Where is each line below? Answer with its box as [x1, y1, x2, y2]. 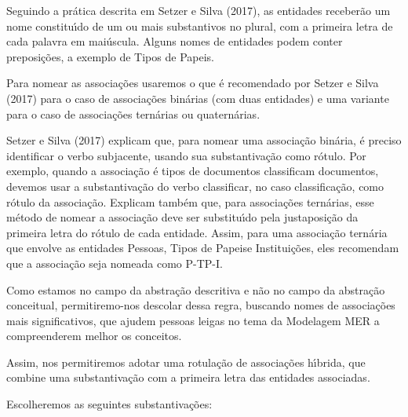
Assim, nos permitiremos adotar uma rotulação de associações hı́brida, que [6, 353, 366, 370]
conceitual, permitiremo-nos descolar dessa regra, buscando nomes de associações [6, 297, 395, 313]
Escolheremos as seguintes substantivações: [6, 396, 213, 412]
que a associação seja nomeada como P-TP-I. [6, 254, 223, 271]
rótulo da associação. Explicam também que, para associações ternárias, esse [6, 193, 374, 210]
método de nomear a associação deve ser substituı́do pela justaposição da [6, 209, 359, 225]
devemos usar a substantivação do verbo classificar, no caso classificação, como [6, 177, 384, 194]
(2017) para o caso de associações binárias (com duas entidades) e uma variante [6, 90, 389, 106]
